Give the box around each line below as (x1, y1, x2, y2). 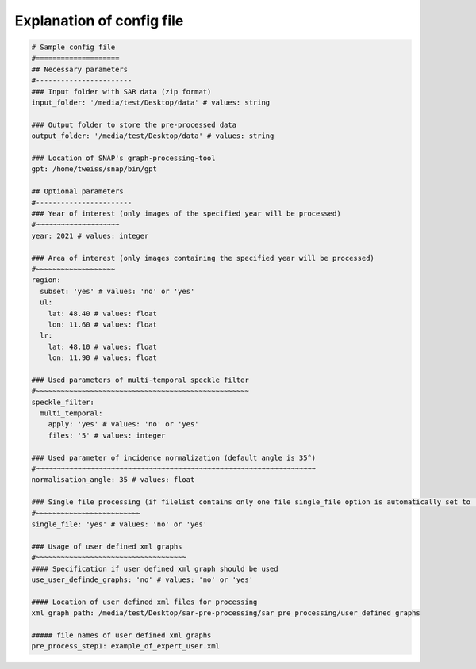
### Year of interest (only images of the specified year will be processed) (31, 209, 341, 218)
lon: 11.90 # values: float (48, 354, 158, 362)
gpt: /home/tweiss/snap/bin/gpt (31, 165, 158, 174)
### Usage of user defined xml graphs (31, 541, 182, 551)
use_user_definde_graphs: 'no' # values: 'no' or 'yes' (31, 575, 254, 584)
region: (31, 276, 61, 285)
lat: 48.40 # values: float (48, 309, 158, 318)
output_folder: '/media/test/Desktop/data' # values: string (31, 132, 274, 140)
